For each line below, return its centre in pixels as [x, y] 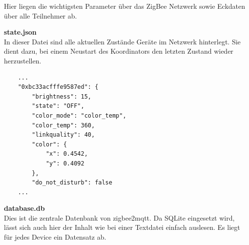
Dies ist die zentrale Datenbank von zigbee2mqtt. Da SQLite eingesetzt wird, [119, 217]
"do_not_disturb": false [72, 183]
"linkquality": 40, [63, 135]
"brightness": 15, [62, 96]
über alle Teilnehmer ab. [41, 15]
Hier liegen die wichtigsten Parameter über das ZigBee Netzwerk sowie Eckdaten [125, 6]
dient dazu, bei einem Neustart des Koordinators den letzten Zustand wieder [119, 51]
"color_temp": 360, [63, 125]
